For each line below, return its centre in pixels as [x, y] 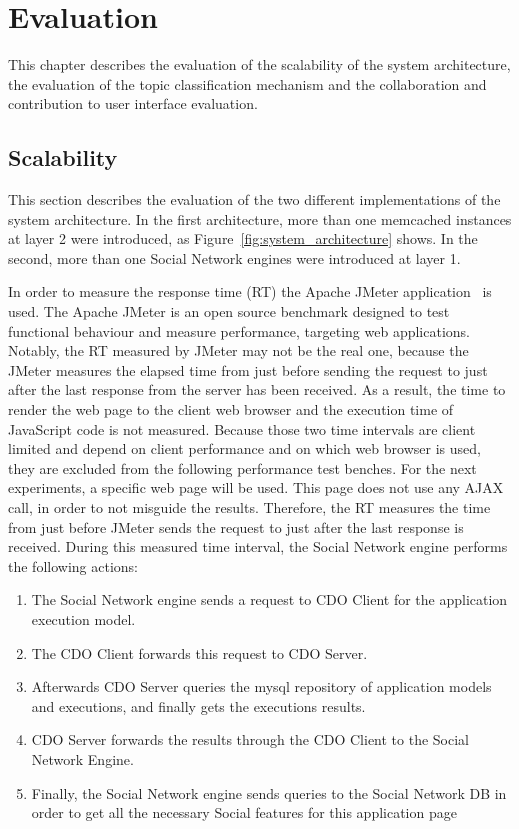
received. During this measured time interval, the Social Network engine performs [258, 546]
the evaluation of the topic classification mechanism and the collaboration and [247, 83]
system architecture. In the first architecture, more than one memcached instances [260, 218]
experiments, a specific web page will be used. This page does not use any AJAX [256, 487]
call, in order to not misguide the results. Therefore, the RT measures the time [249, 507]
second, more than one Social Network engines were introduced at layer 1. [234, 257]
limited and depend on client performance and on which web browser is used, [244, 448]
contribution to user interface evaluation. [133, 103]
